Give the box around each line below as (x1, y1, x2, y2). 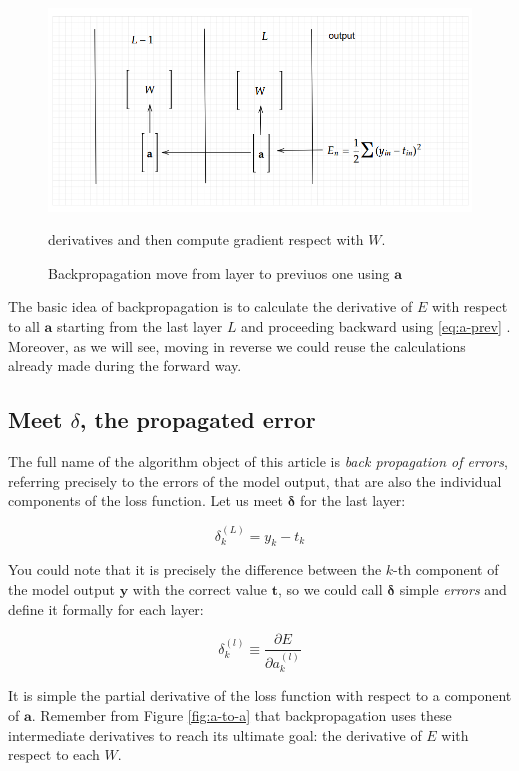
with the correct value (132, 579, 268, 600)
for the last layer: (300, 490, 406, 511)
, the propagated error (79, 404, 316, 435)
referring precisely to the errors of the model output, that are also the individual (8, 470, 502, 491)
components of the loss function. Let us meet (8, 490, 284, 511)
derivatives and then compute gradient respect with (48, 229, 364, 250)
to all (8, 316, 40, 337)
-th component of (393, 559, 499, 580)
